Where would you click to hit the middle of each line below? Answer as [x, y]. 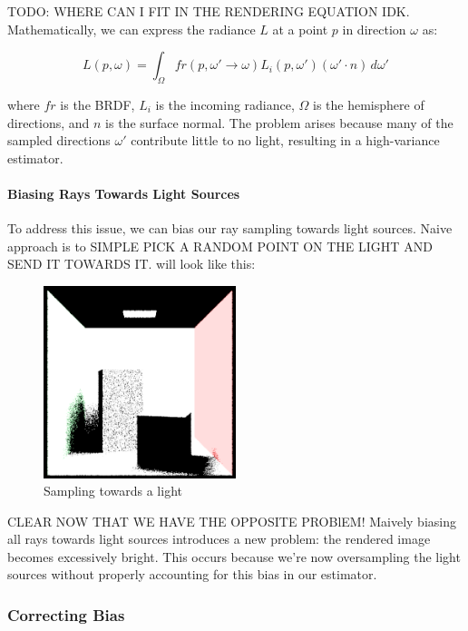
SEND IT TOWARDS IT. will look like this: [132, 264]
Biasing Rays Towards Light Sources [124, 193]
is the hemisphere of [369, 104]
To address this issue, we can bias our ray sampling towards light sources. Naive [230, 228]
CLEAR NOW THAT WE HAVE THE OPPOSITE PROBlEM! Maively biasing [232, 521]
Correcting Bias [66, 614]
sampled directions [59, 140]
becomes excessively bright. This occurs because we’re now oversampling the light [234, 556]
